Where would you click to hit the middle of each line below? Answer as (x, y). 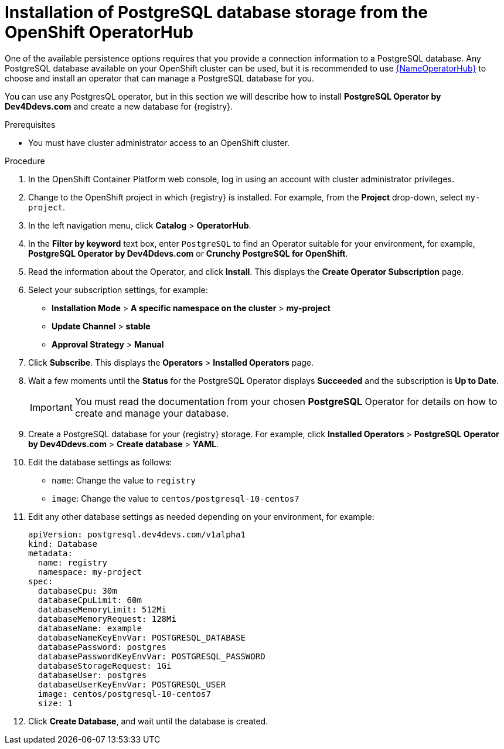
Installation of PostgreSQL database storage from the (216, 12)
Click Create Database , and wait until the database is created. (148, 721)
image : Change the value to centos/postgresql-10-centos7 (176, 498)
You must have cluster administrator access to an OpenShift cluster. (159, 142)
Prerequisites (30, 124)
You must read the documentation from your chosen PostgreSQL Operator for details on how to (286, 401)
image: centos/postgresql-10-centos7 (124, 694)
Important (51, 407)
